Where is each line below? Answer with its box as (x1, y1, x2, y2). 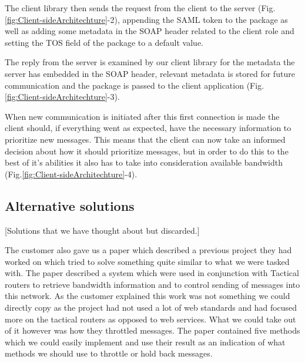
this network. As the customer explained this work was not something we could (5, 290, 290, 302)
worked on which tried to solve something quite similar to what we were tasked (5, 255, 290, 267)
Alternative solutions (5, 196, 135, 214)
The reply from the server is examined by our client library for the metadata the (5, 56, 295, 68)
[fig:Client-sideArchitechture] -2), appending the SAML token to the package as (5, 13, 288, 25)
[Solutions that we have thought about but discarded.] (5, 224, 200, 236)
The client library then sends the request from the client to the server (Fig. (5, 2, 276, 14)
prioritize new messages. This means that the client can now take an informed (5, 133, 286, 145)
